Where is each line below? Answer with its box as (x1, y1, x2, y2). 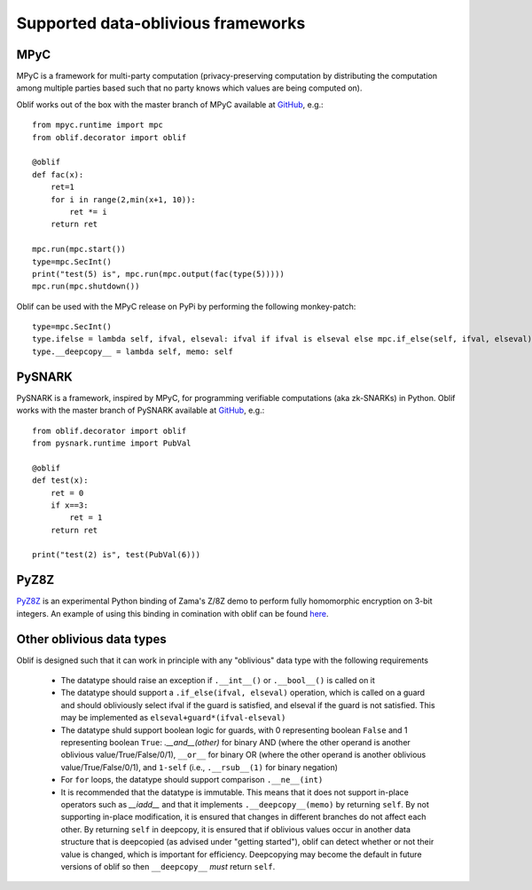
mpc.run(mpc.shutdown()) (32, 281, 140, 292)
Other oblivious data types (16, 631, 168, 647)
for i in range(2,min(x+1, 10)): (50, 194, 197, 204)
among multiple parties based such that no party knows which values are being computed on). (16, 83, 363, 93)
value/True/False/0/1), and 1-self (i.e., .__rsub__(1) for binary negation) (60, 761, 339, 772)
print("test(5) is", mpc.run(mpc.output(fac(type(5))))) (32, 269, 286, 279)
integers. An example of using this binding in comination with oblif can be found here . (16, 608, 329, 618)
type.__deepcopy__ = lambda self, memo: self (32, 346, 234, 357)
